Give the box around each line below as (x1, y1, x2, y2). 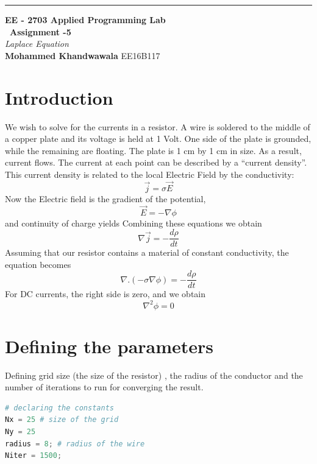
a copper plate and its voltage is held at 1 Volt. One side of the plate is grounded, (5, 132, 312, 145)
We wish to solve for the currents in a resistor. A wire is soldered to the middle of (5, 120, 310, 133)
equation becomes (5, 258, 71, 270)
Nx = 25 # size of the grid (5, 415, 119, 424)
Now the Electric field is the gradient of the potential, (5, 192, 206, 205)
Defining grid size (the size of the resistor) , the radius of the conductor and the (5, 368, 303, 381)
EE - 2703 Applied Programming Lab (5, 13, 166, 26)
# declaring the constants (5, 403, 114, 412)
